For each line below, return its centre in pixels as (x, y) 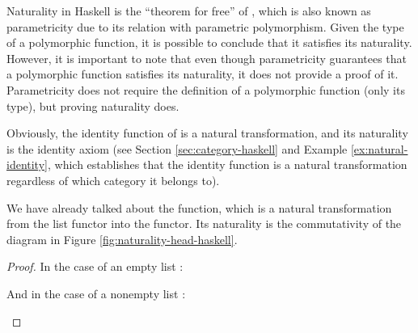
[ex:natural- (379, 148)
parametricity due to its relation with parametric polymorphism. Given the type (205, 26)
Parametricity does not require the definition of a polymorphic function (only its (206, 89)
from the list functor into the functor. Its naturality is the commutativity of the (204, 223)
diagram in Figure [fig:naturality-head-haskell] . (122, 239)
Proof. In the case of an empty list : (95, 266)
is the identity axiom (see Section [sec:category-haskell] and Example (177, 148)
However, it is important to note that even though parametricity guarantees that (207, 58)
